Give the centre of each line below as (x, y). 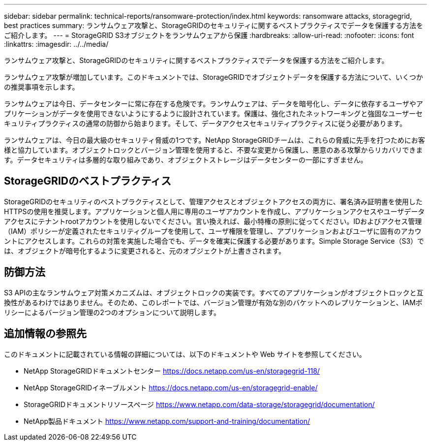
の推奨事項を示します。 (42, 87)
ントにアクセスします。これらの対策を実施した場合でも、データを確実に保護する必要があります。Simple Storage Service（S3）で (214, 241)
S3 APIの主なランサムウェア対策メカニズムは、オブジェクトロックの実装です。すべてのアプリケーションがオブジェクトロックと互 (214, 292)
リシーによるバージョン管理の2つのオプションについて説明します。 (112, 312)
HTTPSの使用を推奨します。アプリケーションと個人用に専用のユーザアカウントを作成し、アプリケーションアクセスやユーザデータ (215, 211)
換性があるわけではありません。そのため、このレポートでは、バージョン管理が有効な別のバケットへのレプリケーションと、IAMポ (213, 302)
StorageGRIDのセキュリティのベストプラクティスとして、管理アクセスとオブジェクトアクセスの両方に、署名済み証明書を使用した (213, 201)
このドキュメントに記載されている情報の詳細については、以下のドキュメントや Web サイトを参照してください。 (185, 354)
